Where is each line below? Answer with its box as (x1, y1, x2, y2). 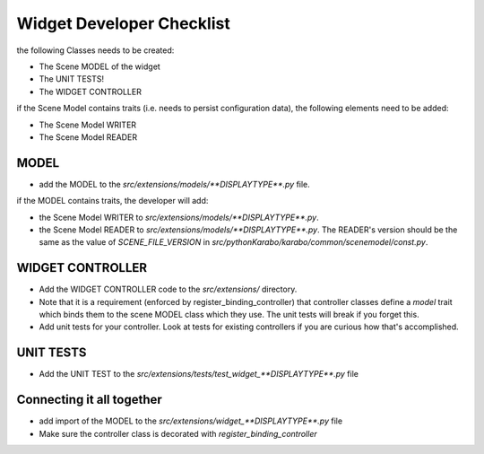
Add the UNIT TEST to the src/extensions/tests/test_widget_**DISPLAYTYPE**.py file (39, 369, 359, 380)
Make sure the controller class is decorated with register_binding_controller (39, 428, 317, 439)
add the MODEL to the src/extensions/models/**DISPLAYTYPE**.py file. (39, 179, 311, 189)
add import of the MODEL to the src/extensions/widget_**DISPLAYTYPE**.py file (39, 415, 343, 426)
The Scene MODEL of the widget (39, 61, 160, 72)
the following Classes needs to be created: (16, 45, 175, 56)
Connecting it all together (16, 392, 163, 407)
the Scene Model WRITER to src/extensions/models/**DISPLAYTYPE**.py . (39, 212, 319, 223)
